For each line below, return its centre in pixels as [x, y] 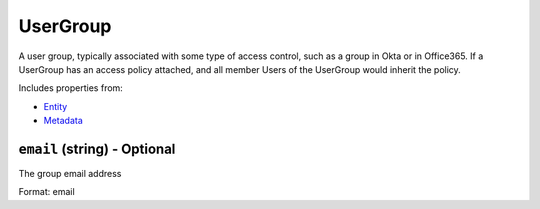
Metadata [63, 121]
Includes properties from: [71, 88]
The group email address [70, 174]
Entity [55, 106]
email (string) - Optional [97, 148]
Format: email [46, 192]
